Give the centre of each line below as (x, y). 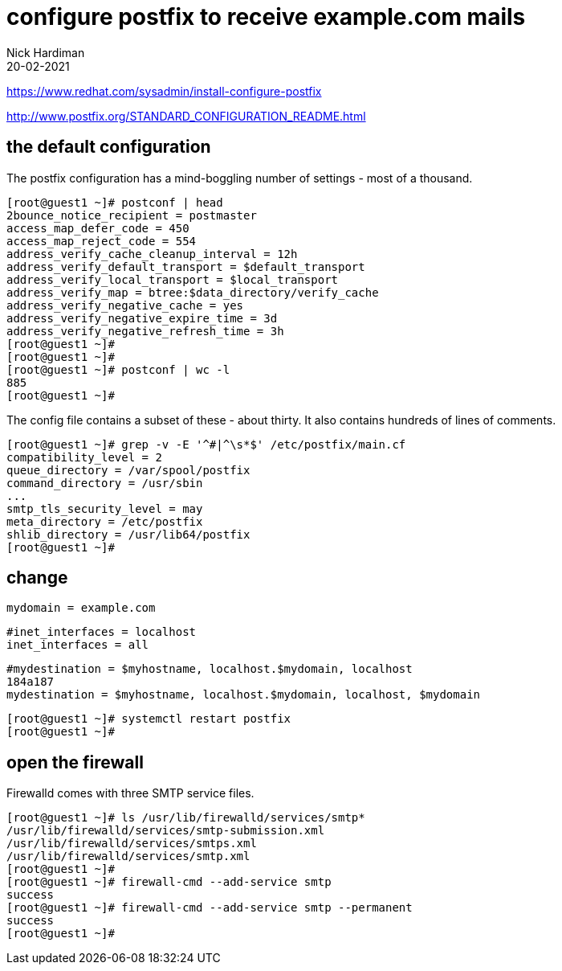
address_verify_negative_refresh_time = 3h (145, 331)
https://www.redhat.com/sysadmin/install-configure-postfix (164, 91)
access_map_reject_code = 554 (102, 241)
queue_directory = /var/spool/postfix (128, 470)
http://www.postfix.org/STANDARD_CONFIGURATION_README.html (186, 116)
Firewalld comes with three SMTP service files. (130, 793)
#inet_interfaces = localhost (102, 632)
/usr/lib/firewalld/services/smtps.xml (132, 844)
